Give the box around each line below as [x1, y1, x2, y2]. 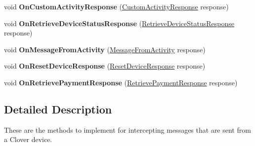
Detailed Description [4, 101, 112, 116]
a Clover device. [4, 134, 52, 145]
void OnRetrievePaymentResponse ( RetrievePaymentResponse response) [4, 77, 238, 87]
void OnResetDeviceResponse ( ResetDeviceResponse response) [4, 61, 206, 71]
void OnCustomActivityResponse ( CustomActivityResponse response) [4, 1, 229, 11]
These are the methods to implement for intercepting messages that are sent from [4, 124, 251, 135]
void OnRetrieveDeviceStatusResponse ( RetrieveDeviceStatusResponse [4, 18, 234, 28]
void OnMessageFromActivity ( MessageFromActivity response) [4, 44, 206, 54]
